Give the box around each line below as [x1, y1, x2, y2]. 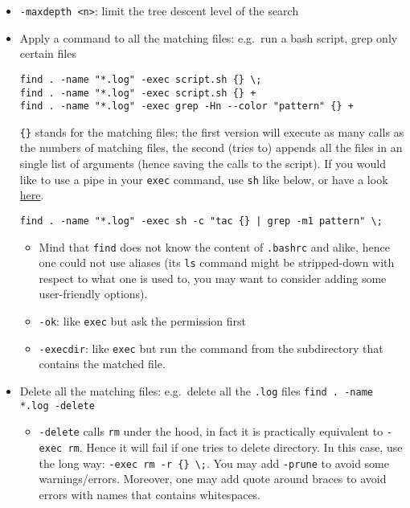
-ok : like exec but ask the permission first [39, 313, 246, 330]
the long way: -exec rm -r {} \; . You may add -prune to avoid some [39, 454, 389, 471]
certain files [19, 45, 76, 62]
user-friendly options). [39, 285, 148, 302]
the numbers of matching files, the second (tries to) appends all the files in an [19, 139, 403, 156]
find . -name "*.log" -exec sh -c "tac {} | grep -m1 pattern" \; [19, 215, 383, 227]
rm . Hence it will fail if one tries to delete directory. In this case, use [68, 438, 403, 455]
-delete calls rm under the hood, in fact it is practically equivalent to [39, 423, 383, 440]
